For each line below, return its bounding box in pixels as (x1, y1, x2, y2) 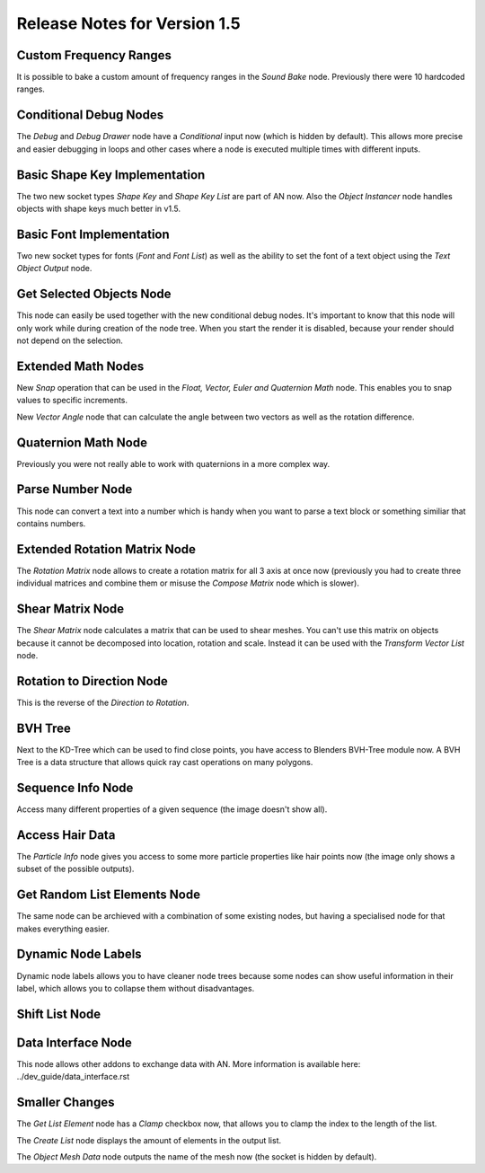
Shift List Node (16, 1006, 101, 1021)
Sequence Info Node (16, 780, 134, 795)
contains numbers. (16, 517, 86, 529)
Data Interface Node (16, 1035, 132, 1050)
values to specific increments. (16, 395, 128, 406)
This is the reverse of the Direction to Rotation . (16, 697, 190, 708)
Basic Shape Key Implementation (16, 167, 206, 182)
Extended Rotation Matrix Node (16, 542, 197, 557)
